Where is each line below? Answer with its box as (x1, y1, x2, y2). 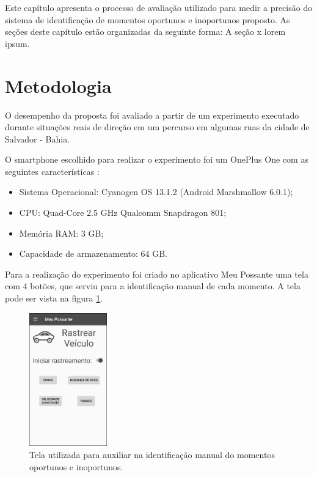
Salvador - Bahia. (5, 132, 70, 145)
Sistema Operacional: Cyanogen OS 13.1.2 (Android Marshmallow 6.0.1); (19, 185, 293, 198)
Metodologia (5, 73, 112, 98)
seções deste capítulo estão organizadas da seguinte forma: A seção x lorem (5, 25, 286, 38)
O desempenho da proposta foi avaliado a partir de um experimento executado (5, 108, 299, 121)
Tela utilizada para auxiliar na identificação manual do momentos (29, 448, 275, 460)
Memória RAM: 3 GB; (19, 226, 104, 239)
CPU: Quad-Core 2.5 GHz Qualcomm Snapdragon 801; (19, 206, 227, 219)
